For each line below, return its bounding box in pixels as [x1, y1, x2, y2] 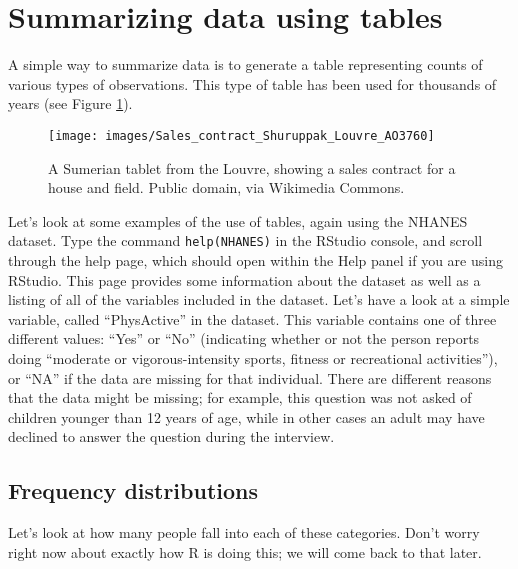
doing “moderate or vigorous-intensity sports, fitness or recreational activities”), [8, 347, 498, 368]
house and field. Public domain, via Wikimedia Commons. [48, 177, 405, 198]
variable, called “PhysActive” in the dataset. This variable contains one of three [8, 308, 497, 329]
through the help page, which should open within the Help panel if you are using [8, 250, 503, 270]
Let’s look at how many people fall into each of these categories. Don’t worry [8, 522, 480, 543]
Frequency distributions [8, 475, 259, 506]
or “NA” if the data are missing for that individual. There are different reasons [8, 367, 492, 388]
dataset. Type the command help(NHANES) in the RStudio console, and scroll [8, 230, 483, 251]
